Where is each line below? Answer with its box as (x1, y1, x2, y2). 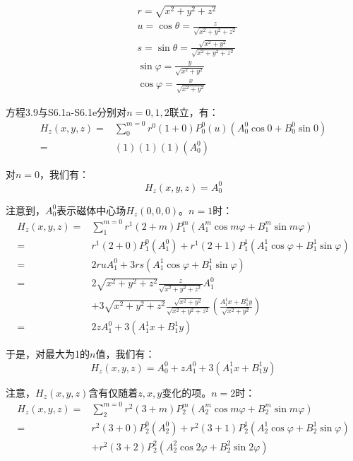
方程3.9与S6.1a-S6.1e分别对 (6, 104, 127, 119)
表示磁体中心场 (56, 202, 126, 217)
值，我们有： (95, 346, 155, 361)
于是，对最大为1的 (6, 346, 90, 361)
